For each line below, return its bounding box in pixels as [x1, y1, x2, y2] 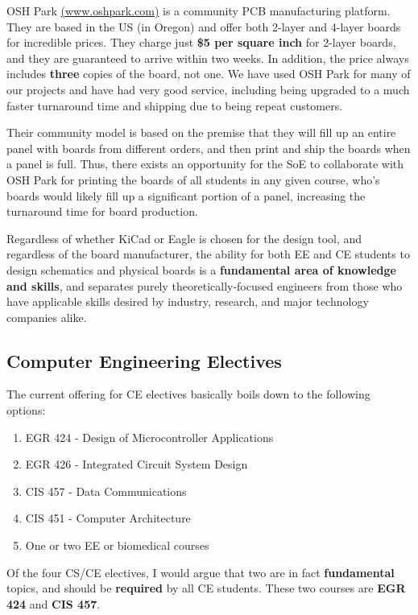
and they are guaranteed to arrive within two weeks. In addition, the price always [6, 49, 409, 66]
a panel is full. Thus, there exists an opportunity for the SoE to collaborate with [6, 155, 404, 172]
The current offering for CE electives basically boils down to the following [6, 386, 370, 402]
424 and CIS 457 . [6, 595, 101, 612]
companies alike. [6, 308, 87, 325]
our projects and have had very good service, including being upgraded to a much [6, 80, 410, 97]
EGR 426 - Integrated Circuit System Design [25, 456, 248, 473]
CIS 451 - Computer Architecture [25, 510, 191, 526]
